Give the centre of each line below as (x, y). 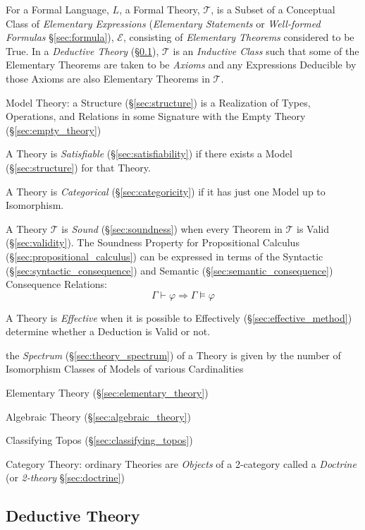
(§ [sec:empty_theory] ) (54, 130)
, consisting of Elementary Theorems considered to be (239, 37)
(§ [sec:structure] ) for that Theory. (78, 167)
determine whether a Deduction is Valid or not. (108, 331)
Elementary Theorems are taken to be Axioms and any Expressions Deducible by (181, 65)
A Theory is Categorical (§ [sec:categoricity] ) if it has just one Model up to (166, 191)
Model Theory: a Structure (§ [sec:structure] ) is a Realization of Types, (158, 102)
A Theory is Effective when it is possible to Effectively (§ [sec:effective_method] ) (179, 317)
